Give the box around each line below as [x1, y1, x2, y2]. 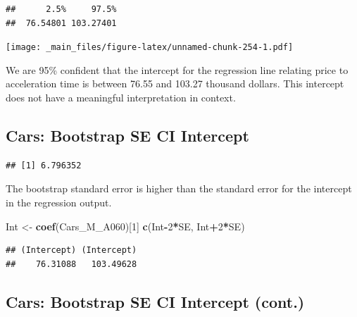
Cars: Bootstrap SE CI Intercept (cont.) [6, 290, 305, 312]
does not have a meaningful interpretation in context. [6, 90, 236, 105]
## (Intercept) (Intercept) [6, 245, 137, 256]
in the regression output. [6, 195, 112, 210]
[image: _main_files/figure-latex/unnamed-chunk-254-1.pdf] [6, 42, 294, 53]
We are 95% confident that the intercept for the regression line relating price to [6, 62, 349, 77]
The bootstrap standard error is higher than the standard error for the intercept [6, 181, 352, 196]
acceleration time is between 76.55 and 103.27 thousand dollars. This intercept [6, 76, 344, 91]
